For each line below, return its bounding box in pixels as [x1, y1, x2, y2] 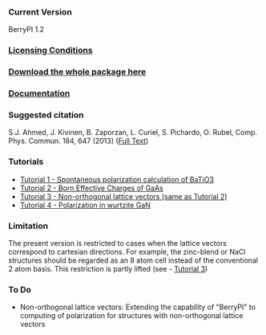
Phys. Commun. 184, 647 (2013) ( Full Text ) [8, 136, 149, 146]
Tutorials [8, 156, 44, 167]
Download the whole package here [8, 67, 147, 78]
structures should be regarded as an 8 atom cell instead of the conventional [8, 255, 259, 265]
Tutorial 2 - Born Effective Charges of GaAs [19, 183, 164, 193]
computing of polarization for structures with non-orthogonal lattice [19, 311, 244, 321]
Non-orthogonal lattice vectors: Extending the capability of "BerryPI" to [19, 302, 256, 312]
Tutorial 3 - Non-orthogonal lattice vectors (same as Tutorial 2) [19, 191, 228, 201]
